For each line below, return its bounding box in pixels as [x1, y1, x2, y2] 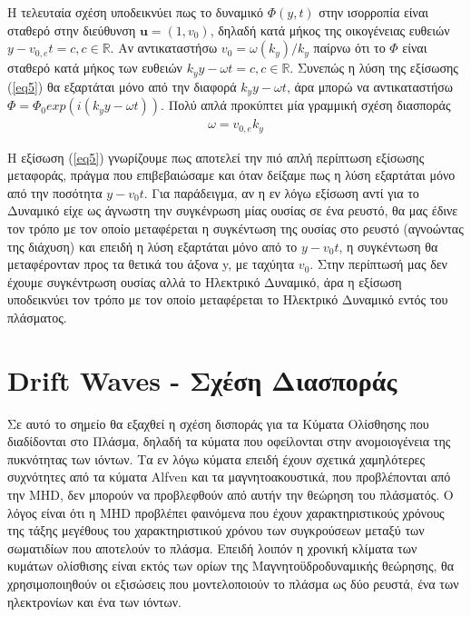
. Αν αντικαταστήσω [110, 38, 218, 57]
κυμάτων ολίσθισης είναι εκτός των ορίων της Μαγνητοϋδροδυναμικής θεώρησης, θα [7, 556, 455, 575]
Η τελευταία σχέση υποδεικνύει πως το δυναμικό [7, 3, 264, 21]
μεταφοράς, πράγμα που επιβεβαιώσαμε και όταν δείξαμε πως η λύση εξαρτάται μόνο [7, 165, 456, 184]
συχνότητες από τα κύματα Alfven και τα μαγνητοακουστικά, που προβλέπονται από [7, 467, 451, 486]
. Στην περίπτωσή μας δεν [309, 254, 447, 274]
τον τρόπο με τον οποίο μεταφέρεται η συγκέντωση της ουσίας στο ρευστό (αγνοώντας [7, 218, 464, 237]
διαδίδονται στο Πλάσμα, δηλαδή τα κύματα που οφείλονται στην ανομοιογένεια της [7, 432, 451, 451]
